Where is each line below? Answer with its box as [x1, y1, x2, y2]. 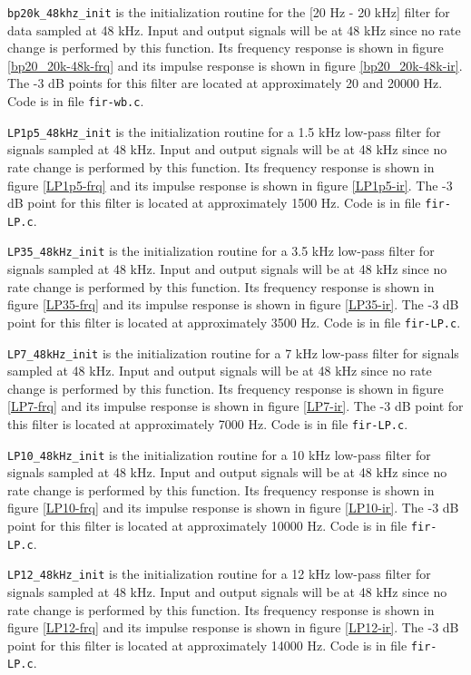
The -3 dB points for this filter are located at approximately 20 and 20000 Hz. [7, 73, 443, 93]
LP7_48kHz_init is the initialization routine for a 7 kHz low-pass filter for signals [7, 343, 459, 362]
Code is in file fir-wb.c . [7, 92, 144, 111]
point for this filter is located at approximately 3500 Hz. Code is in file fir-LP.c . [7, 312, 461, 331]
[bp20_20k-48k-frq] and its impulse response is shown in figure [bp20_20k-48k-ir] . [7, 55, 463, 74]
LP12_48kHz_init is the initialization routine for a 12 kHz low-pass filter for [7, 564, 431, 583]
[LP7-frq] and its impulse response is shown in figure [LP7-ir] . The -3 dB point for [7, 396, 464, 416]
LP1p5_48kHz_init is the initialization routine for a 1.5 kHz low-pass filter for [7, 122, 441, 141]
